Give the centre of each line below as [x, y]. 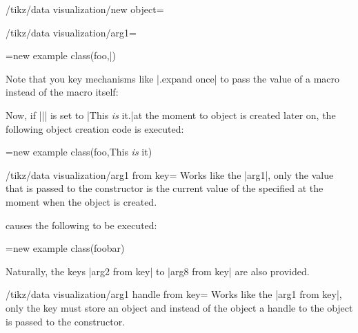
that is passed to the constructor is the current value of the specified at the [165, 188]
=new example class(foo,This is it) [79, 152]
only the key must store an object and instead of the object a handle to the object [179, 307]
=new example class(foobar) [65, 248]
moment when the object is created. [81, 201]
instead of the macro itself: [62, 92]
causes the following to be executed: [81, 225]
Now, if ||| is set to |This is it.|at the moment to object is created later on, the [171, 115]
